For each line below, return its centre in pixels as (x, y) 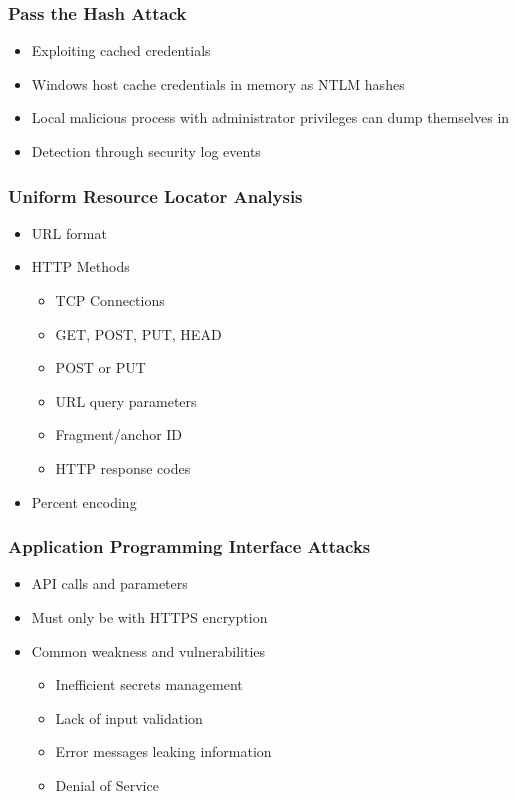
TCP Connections (110, 300)
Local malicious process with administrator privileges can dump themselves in (270, 117)
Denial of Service (107, 784)
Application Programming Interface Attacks (189, 546)
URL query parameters (126, 400)
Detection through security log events (146, 151)
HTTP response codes (123, 467)
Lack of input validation (129, 717)
